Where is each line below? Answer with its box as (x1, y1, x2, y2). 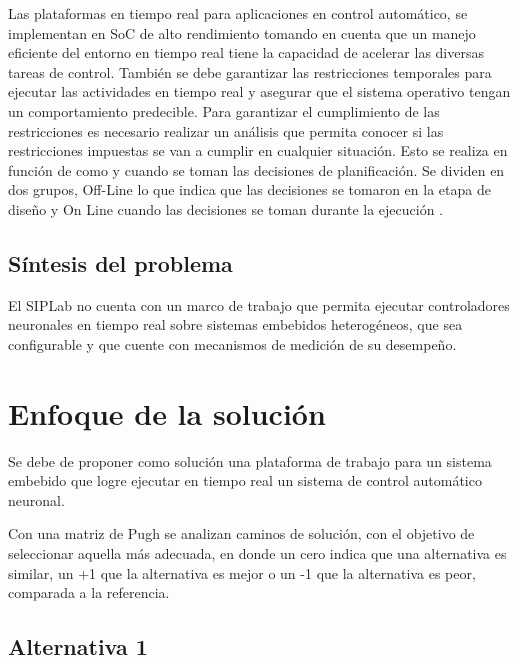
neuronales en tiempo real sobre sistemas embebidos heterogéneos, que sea (8, 314, 463, 335)
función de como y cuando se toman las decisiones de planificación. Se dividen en (8, 159, 505, 180)
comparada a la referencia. (8, 582, 170, 603)
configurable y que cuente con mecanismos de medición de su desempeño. (8, 333, 457, 354)
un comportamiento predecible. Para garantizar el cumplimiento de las (8, 100, 440, 121)
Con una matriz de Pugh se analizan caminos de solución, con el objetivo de (8, 523, 475, 544)
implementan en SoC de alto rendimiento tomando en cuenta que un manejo (8, 22, 476, 43)
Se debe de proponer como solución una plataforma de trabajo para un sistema (8, 450, 492, 471)
